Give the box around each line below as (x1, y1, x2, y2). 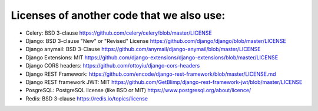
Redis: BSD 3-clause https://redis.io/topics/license (25, 95, 148, 102)
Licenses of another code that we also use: (11, 9, 226, 22)
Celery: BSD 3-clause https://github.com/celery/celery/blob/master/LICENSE (25, 29, 212, 36)
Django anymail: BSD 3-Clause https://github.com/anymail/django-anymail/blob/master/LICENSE (25, 46, 261, 53)
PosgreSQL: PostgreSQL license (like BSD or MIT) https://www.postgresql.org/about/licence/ (25, 87, 251, 94)
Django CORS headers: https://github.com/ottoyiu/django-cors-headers (25, 62, 200, 69)
